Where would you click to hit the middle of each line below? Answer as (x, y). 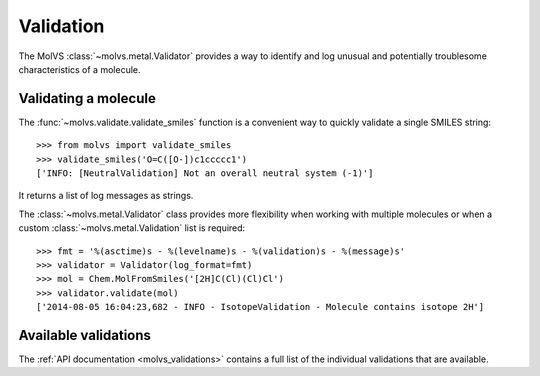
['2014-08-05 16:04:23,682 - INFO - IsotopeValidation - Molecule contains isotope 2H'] (260, 307)
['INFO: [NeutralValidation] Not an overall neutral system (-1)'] (205, 173)
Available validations (85, 335)
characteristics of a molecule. (79, 69)
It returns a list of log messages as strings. (106, 196)
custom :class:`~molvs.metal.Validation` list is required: (132, 228)
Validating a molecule (87, 98)
